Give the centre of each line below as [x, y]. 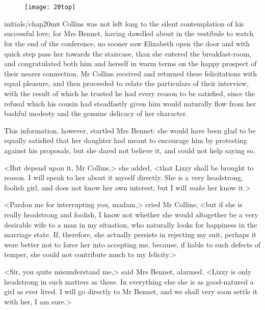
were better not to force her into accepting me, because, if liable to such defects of [132, 244]
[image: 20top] [50, 7]
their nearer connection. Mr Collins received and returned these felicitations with [130, 73]
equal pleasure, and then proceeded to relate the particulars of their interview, [126, 83]
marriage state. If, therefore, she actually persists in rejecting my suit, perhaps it [130, 234]
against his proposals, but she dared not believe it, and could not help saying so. [130, 150]
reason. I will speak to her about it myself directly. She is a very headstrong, [124, 177]
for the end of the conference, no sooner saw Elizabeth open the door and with [127, 44]
